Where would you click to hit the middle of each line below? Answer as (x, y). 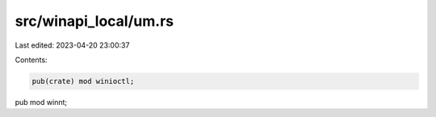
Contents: (31, 60)
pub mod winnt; (41, 102)
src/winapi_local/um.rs (94, 21)
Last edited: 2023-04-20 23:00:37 (72, 45)
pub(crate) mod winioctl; (83, 81)
